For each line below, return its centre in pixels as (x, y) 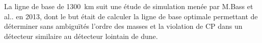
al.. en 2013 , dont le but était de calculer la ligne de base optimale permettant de (131, 16)
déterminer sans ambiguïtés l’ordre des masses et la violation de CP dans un (123, 26)
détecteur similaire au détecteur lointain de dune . (81, 36)
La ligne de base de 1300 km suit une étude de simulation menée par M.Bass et (129, 6)
